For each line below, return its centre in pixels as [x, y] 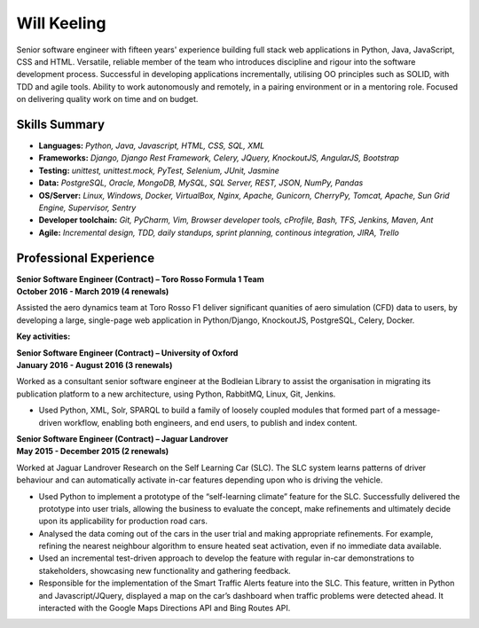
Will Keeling [61, 23]
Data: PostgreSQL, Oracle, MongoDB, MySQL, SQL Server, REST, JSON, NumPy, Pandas [201, 183]
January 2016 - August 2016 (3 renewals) [94, 365]
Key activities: [43, 336]
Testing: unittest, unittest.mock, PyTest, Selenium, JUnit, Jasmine [159, 170]
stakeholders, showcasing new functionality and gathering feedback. [165, 570]
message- [422, 410]
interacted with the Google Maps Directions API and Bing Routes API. [165, 608]
